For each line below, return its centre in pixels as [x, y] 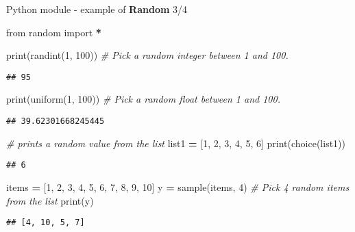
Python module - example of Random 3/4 [97, 9]
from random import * [54, 32]
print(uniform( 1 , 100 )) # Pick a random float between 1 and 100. [143, 99]
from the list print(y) [50, 200]
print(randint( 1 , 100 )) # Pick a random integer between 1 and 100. [147, 55]
